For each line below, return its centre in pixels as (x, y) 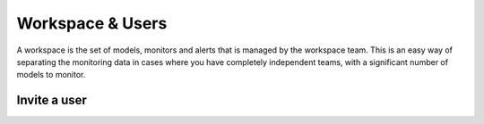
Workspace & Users (92, 23)
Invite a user (52, 100)
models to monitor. (51, 75)
